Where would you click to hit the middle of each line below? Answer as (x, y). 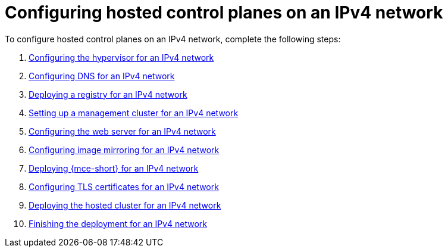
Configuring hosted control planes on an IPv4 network (224, 13)
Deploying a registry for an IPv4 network (108, 94)
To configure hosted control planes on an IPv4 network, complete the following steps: (173, 39)
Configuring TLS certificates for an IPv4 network (124, 186)
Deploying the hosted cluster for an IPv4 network (125, 205)
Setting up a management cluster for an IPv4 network (134, 113)
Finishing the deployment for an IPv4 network (118, 223)
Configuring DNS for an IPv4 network (102, 76)
